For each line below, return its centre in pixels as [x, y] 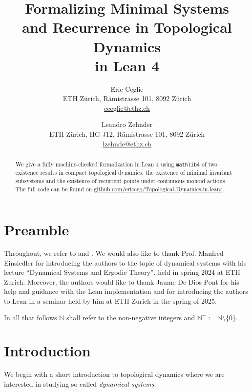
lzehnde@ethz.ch [127, 143]
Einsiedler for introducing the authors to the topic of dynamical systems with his [125, 262]
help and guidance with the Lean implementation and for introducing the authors [126, 291]
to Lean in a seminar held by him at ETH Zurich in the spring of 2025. [110, 301]
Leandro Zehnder [127, 124]
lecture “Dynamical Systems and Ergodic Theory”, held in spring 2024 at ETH [122, 272]
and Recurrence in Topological [127, 27]
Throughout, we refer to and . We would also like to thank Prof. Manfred [114, 253]
